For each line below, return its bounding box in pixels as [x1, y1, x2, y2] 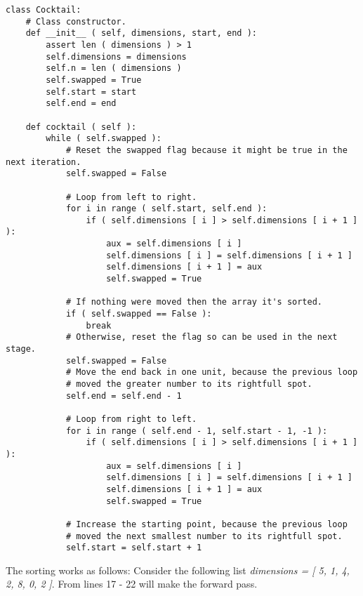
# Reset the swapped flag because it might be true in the [65, 145, 348, 155]
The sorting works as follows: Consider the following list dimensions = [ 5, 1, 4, [6, 562, 350, 577]
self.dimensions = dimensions [46, 51, 187, 62]
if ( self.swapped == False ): [65, 309, 212, 319]
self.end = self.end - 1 [65, 390, 182, 401]
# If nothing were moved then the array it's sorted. [65, 297, 323, 307]
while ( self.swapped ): [46, 133, 161, 144]
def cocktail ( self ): [25, 121, 137, 132]
